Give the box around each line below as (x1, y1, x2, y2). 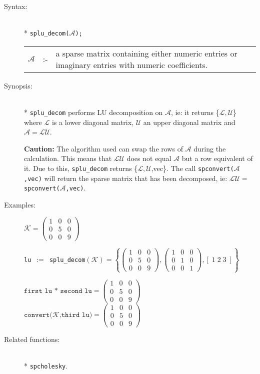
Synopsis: (4, 80, 32, 90)
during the (193, 143, 226, 153)
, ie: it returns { (171, 107, 219, 117)
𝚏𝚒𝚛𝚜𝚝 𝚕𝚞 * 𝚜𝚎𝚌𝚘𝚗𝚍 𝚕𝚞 (24, 287, 92, 295)
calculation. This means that (24, 153, 112, 163)
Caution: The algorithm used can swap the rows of (24, 143, 183, 153)
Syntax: (4, 1, 27, 11)
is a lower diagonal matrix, (51, 116, 134, 127)
